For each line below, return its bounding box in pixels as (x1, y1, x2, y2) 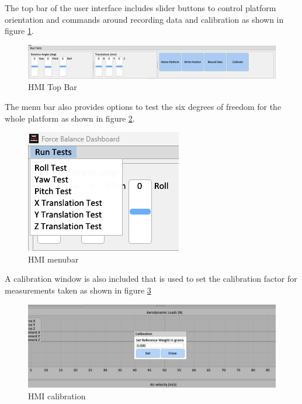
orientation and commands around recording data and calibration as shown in (5, 13, 284, 25)
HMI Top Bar (28, 81, 77, 93)
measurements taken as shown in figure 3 (5, 284, 151, 296)
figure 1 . (5, 25, 34, 37)
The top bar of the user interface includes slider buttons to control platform (5, 2, 276, 13)
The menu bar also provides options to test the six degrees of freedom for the (5, 100, 282, 112)
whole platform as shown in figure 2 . (5, 112, 135, 124)
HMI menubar (28, 253, 79, 265)
